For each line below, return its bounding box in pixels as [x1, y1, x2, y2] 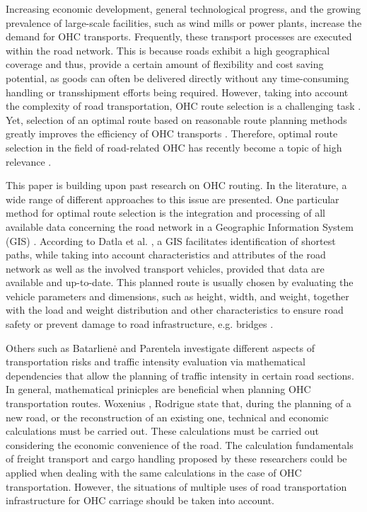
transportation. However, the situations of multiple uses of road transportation [6, 479, 347, 494]
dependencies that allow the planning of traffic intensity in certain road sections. [6, 368, 354, 382]
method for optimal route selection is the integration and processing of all [6, 205, 325, 220]
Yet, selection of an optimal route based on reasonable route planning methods [6, 112, 347, 127]
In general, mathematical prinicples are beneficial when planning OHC [6, 382, 311, 397]
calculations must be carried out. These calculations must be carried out [6, 423, 320, 438]
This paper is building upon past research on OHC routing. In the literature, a [6, 178, 347, 193]
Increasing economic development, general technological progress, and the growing [6, 1, 361, 16]
